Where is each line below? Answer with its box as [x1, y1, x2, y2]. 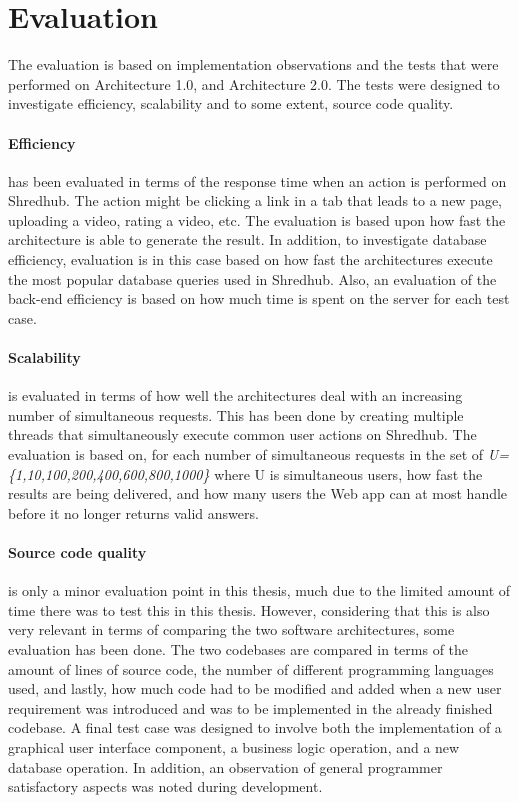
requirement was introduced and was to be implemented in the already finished [8, 697, 493, 718]
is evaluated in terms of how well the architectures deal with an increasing [8, 385, 463, 406]
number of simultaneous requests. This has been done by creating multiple [8, 404, 464, 425]
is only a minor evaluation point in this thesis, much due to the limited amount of [8, 580, 511, 601]
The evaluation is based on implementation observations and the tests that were [8, 54, 499, 75]
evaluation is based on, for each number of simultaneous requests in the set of [8, 444, 484, 465]
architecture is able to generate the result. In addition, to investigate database [8, 229, 487, 250]
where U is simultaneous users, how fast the [214, 463, 483, 484]
